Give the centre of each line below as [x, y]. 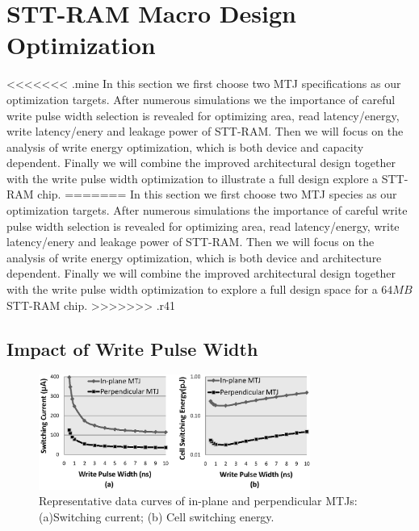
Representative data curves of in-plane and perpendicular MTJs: [198, 501]
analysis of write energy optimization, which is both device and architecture [194, 257]
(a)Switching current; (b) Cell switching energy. [157, 516]
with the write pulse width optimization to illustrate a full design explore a [193, 178]
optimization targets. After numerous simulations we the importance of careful [201, 99]
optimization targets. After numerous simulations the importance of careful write [207, 210]
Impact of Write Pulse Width [132, 348]
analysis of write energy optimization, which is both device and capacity [185, 146]
